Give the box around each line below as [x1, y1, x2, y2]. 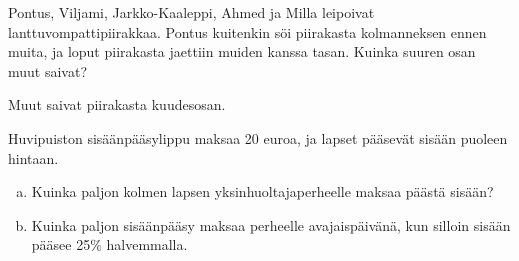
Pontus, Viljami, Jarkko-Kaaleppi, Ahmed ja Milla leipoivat [8, 2, 375, 22]
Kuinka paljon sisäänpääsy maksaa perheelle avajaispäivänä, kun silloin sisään [31, 214, 511, 235]
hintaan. [8, 147, 59, 168]
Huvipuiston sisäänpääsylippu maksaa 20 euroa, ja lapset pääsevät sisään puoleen [8, 127, 508, 148]
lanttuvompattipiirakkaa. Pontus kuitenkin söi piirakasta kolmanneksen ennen [8, 21, 487, 42]
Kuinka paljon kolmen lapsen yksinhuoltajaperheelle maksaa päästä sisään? [31, 181, 494, 202]
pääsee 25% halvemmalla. [31, 234, 188, 255]
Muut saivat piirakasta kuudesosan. [8, 94, 226, 115]
